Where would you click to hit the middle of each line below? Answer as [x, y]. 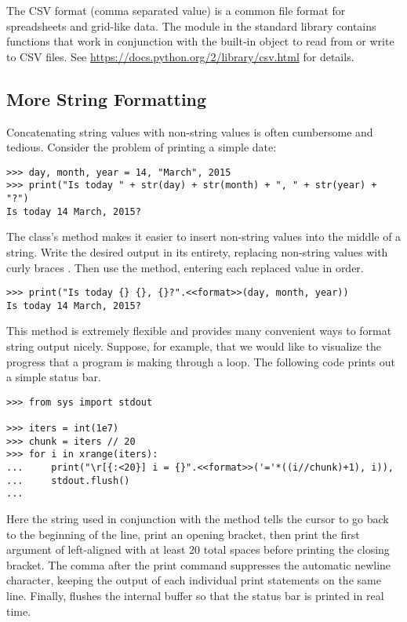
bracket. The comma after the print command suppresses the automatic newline [199, 564]
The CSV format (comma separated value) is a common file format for [176, 10]
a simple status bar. [54, 377]
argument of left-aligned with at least [96, 549]
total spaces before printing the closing [296, 549]
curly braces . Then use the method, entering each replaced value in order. [185, 267]
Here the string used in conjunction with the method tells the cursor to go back [198, 519]
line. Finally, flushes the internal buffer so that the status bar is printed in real [195, 596]
